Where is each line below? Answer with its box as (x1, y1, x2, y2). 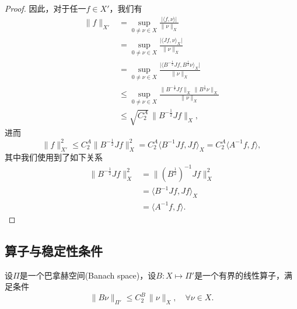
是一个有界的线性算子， (194, 269, 285, 281)
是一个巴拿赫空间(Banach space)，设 (19, 269, 156, 281)
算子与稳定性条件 (5, 241, 103, 259)
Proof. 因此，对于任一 (5, 2, 86, 14)
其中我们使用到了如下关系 (5, 150, 103, 163)
